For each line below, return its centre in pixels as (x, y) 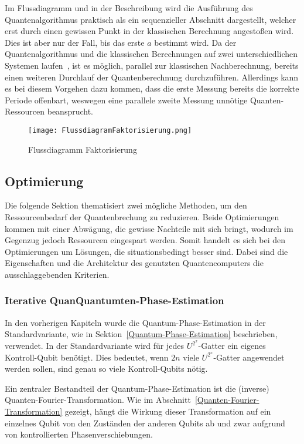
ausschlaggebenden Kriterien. (57, 274)
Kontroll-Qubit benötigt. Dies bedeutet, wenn (87, 357)
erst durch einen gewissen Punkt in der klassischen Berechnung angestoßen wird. (149, 31)
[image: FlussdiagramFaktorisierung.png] (110, 130)
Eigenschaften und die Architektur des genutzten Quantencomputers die (134, 263)
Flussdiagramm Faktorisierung (83, 149)
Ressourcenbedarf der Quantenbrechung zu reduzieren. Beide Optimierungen (142, 216)
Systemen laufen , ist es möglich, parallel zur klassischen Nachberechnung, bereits (152, 65)
